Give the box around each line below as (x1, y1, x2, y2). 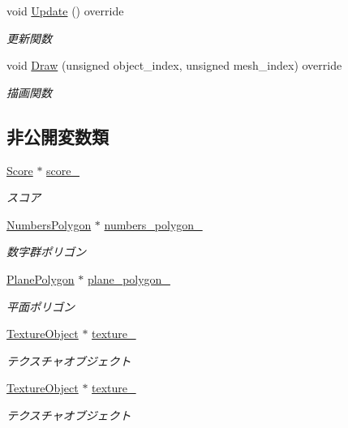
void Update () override (6, 2, 124, 19)
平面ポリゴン (6, 297, 75, 315)
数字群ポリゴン (6, 243, 86, 260)
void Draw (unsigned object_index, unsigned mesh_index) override (6, 57, 342, 74)
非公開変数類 (6, 123, 109, 148)
